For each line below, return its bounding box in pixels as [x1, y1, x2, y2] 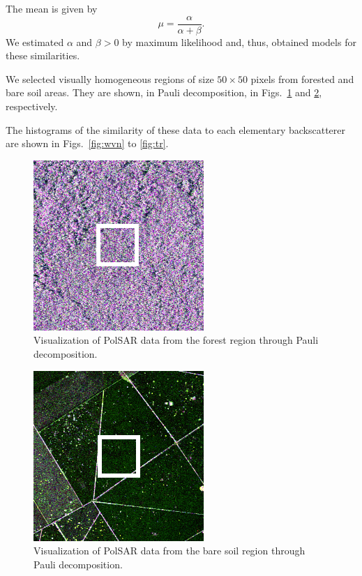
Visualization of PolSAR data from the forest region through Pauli [33, 333, 319, 347]
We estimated [6, 34, 64, 49]
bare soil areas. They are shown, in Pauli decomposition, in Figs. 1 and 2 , [6, 85, 322, 100]
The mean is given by [6, 1, 98, 15]
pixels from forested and [250, 71, 354, 86]
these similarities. [6, 48, 80, 63]
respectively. [6, 99, 58, 114]
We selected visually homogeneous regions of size [6, 71, 214, 86]
